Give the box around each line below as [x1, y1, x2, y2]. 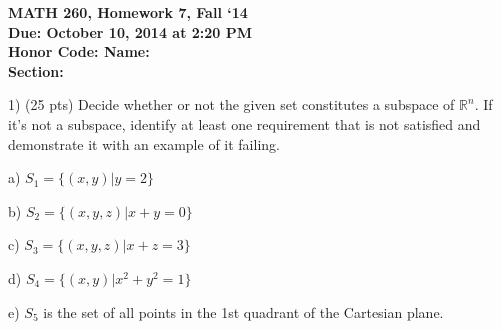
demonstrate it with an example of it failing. [8, 133, 280, 154]
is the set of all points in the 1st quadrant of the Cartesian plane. [43, 301, 444, 322]
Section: [8, 60, 64, 81]
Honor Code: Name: [8, 41, 150, 62]
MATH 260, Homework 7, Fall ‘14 [8, 2, 248, 22]
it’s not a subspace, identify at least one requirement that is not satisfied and [8, 113, 481, 134]
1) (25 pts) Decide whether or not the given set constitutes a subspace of [8, 94, 455, 115]
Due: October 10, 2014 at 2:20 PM [8, 21, 253, 42]
